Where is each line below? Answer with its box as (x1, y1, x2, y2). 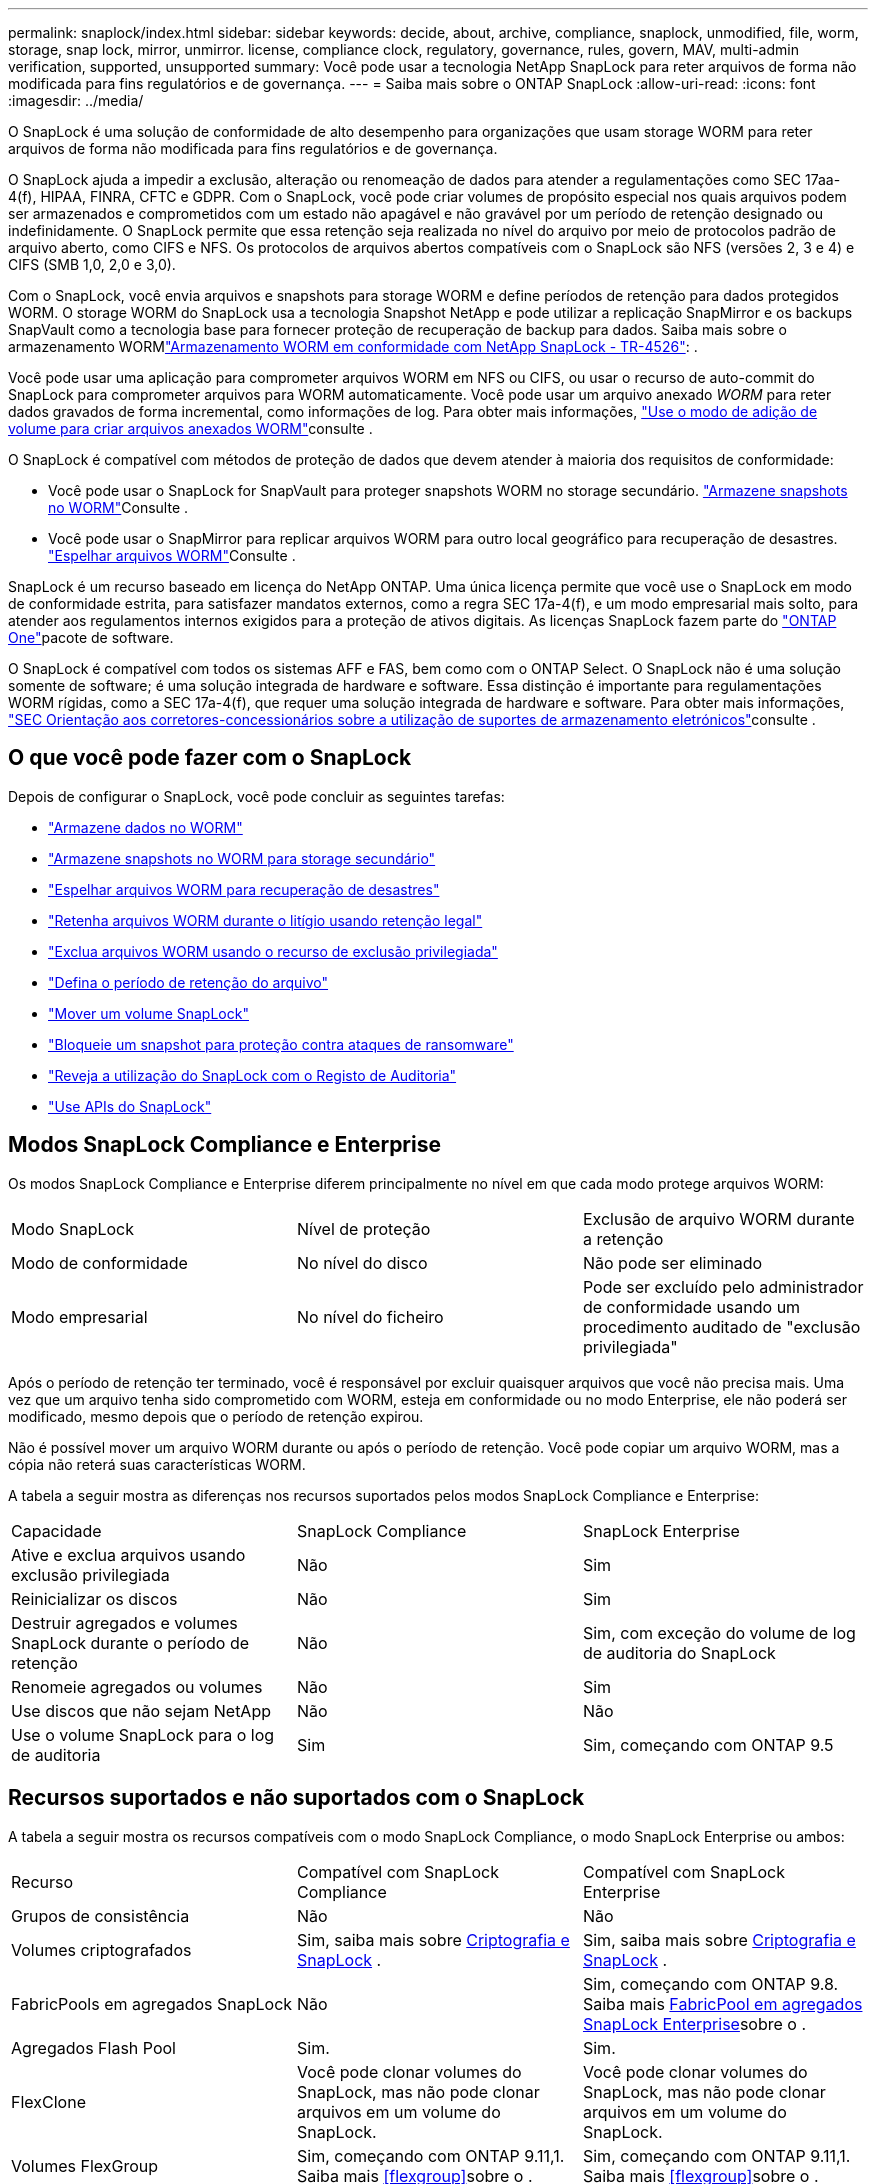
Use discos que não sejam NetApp (11, 1700, 271, 1721)
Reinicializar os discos (11, 1588, 178, 1609)
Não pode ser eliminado (582, 1252, 763, 1273)
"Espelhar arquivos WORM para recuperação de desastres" (48, 880, 440, 898)
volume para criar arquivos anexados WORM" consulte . (8, 420, 373, 437)
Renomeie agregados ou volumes (11, 1676, 263, 1697)
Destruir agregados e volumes (11, 1612, 238, 1633)
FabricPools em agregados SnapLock (11, 1993, 293, 2014)
